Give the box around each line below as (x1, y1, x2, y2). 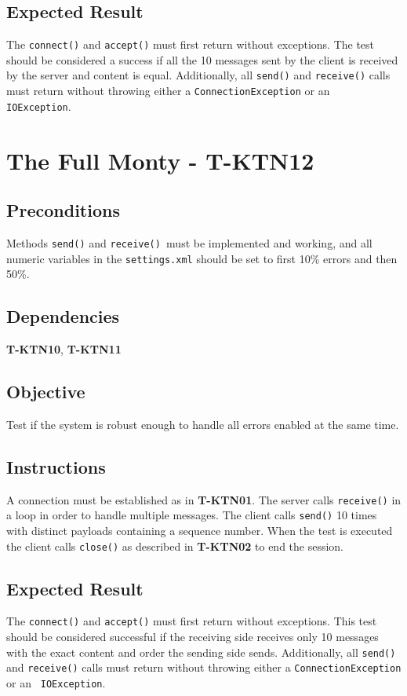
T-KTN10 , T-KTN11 (6, 341, 122, 357)
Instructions (6, 454, 106, 478)
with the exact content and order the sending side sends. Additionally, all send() (6, 643, 396, 660)
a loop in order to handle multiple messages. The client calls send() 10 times (6, 507, 377, 523)
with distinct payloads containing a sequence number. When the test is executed (6, 522, 393, 539)
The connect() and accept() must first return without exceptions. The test (6, 36, 375, 53)
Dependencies (6, 304, 120, 328)
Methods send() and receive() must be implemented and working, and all (6, 235, 372, 251)
